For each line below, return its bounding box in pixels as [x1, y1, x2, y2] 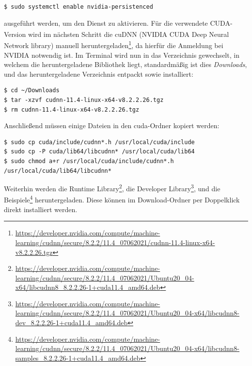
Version [4, 29, 26, 39]
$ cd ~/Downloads [4, 87, 60, 94]
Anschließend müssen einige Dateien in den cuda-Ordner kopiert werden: [4, 120, 220, 131]
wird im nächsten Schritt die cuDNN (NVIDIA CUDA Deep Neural [28, 29, 229, 39]
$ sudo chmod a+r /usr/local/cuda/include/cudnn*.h [4, 158, 174, 165]
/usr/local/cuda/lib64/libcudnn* [4, 167, 111, 174]
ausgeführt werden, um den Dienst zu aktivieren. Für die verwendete [4, 17, 208, 28]
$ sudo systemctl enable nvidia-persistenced [4, 3, 153, 10]
